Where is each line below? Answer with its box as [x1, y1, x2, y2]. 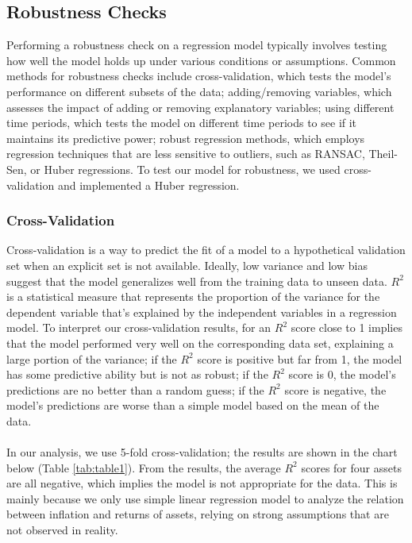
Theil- [368, 145, 398, 162]
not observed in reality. [6, 522, 118, 538]
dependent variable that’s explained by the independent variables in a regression [6, 303, 397, 320]
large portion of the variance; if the [6, 350, 177, 367]
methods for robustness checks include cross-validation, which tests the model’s [6, 67, 391, 84]
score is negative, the [284, 381, 387, 398]
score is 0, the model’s [288, 366, 396, 383]
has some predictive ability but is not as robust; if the [6, 366, 268, 383]
